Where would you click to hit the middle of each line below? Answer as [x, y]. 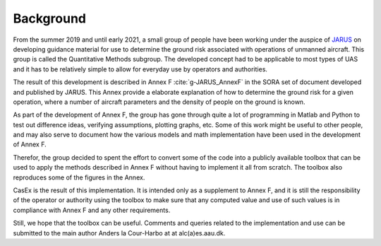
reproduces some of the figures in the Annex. [79, 177]
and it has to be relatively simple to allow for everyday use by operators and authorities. [140, 69]
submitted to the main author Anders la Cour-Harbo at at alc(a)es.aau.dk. [119, 233]
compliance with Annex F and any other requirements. [92, 210]
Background [49, 18]
